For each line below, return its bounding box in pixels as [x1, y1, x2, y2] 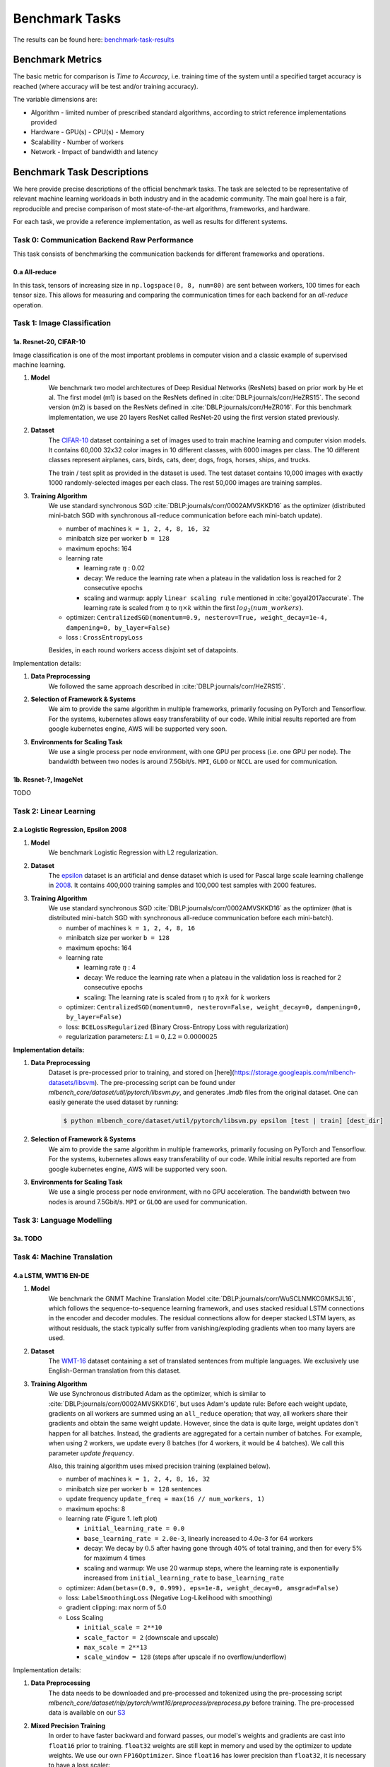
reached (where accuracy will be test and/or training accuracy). [13, 82, 199, 90]
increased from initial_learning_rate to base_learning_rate [83, 1573, 285, 1583]
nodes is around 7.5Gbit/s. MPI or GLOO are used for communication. [48, 1197, 247, 1206]
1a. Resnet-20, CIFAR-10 [13, 338, 86, 346]
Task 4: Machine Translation [13, 1252, 113, 1262]
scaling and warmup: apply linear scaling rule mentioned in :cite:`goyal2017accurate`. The [83, 594, 365, 602]
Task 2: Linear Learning [13, 806, 95, 816]
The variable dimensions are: [13, 95, 98, 104]
